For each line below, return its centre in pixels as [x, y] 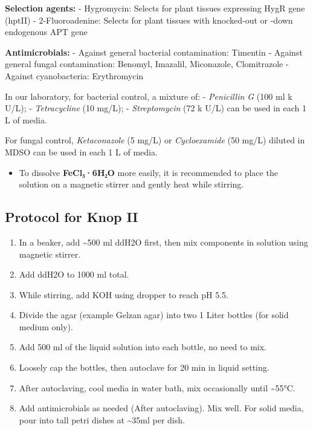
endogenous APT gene [46, 32]
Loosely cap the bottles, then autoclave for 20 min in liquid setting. [144, 367]
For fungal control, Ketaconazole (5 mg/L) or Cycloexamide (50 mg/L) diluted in [155, 140]
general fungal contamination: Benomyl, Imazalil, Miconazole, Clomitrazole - [147, 64]
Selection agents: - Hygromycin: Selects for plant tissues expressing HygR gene [155, 8]
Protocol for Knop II [72, 217]
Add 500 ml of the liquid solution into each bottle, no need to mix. [143, 347]
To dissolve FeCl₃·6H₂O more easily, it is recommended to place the [148, 172]
